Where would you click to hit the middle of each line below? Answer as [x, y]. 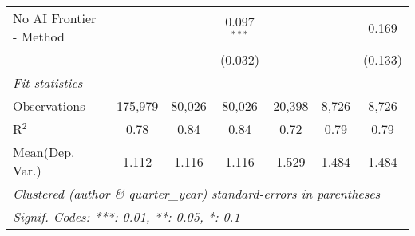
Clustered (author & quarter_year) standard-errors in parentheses [197, 193]
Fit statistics [48, 83]
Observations [49, 106]
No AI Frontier [55, 18]
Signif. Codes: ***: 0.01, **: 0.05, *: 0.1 [126, 216]
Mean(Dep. [44, 152]
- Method [39, 36]
